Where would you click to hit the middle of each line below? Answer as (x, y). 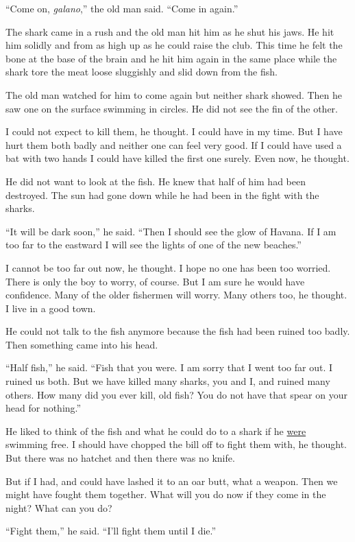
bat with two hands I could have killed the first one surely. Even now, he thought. (177, 158)
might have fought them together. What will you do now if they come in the (166, 494)
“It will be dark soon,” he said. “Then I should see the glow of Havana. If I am (171, 231)
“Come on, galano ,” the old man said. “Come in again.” (122, 8)
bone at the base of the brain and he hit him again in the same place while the (171, 58)
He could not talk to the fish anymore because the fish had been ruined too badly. (178, 331)
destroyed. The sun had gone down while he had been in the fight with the (162, 195)
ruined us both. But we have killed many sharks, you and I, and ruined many (168, 381)
